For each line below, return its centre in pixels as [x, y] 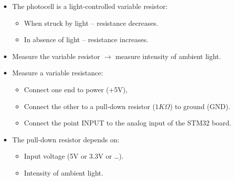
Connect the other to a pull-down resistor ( [89, 106]
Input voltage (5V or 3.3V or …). [74, 156]
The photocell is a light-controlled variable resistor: [90, 6]
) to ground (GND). [200, 106]
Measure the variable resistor [56, 56]
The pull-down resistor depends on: [66, 139]
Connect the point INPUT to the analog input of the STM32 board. [128, 123]
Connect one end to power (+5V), [76, 89]
